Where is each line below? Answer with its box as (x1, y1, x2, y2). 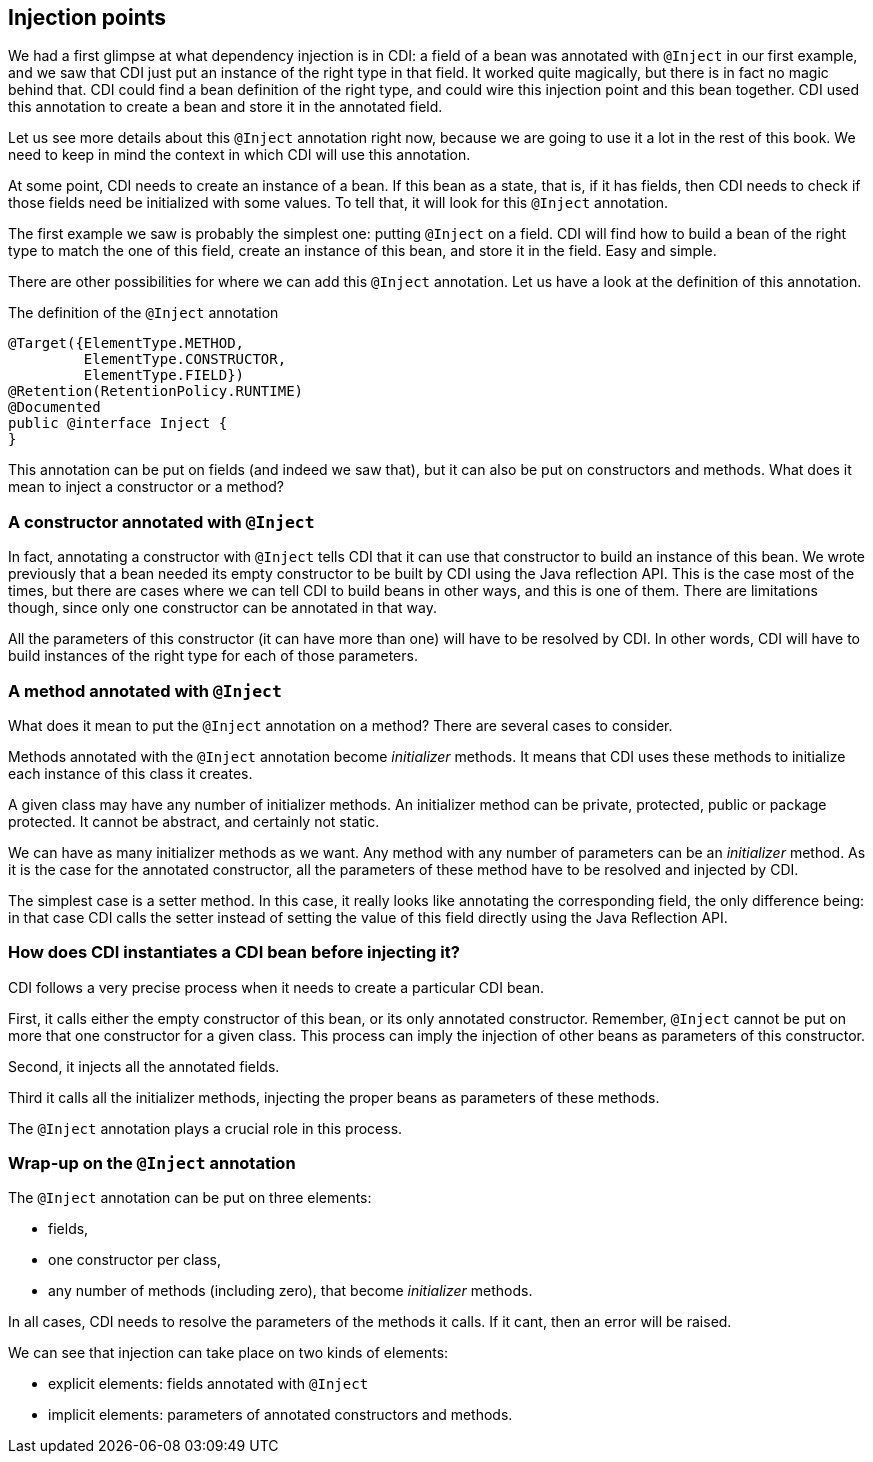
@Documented (8, 399, 101, 416)
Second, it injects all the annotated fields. (8, 1057, 280, 1075)
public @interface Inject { (8, 415, 228, 432)
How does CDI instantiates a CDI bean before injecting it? (8, 942, 460, 963)
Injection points (8, 5, 167, 30)
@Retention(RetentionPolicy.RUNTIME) (8, 383, 304, 400)
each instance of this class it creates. (8, 764, 253, 782)
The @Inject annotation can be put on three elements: (8, 1189, 372, 1207)
